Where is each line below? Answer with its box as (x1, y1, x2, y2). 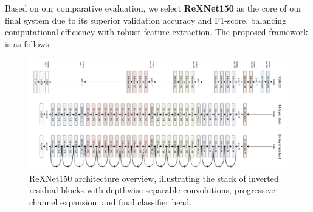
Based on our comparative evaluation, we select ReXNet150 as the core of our (5, 2, 302, 14)
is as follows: (5, 37, 52, 50)
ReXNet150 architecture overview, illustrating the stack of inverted (29, 171, 279, 184)
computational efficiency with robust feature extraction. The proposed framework (5, 25, 308, 38)
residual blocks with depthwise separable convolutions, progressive (29, 184, 275, 196)
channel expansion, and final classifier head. (29, 196, 192, 208)
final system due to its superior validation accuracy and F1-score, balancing (5, 13, 287, 26)
